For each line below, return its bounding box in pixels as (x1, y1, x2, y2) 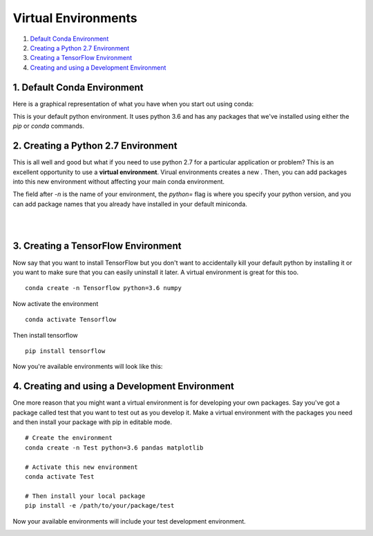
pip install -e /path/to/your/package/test (25, 501, 175, 510)
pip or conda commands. (12, 122, 84, 131)
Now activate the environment (12, 299, 99, 307)
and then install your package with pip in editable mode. (12, 418, 173, 426)
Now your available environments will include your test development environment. (12, 517, 247, 525)
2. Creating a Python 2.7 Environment (12, 140, 178, 152)
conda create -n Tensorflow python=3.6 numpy (25, 284, 182, 292)
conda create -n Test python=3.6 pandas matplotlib (25, 443, 204, 452)
